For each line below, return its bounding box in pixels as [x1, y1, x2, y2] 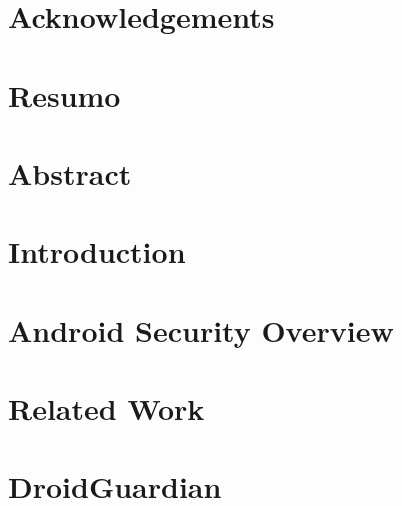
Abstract [8, 152, 132, 193]
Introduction [8, 231, 186, 272]
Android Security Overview [8, 309, 394, 350]
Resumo [8, 74, 121, 115]
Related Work [8, 388, 205, 429]
